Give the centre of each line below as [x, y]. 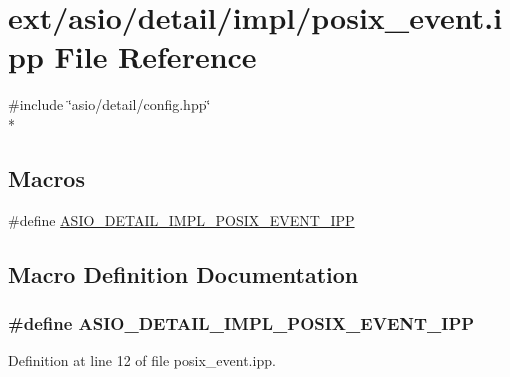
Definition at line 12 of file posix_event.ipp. [142, 360]
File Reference [155, 56]
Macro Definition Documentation [183, 273]
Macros [46, 177]
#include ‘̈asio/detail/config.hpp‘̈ [109, 104]
